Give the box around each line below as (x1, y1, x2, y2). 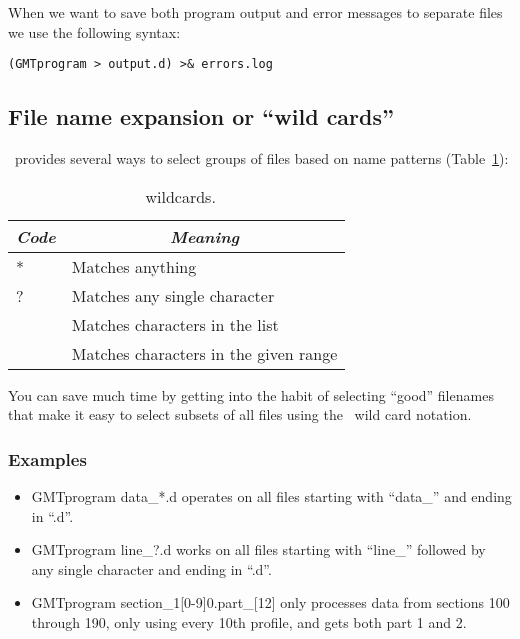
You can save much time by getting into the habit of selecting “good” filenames (8, 384, 494, 405)
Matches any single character (71, 283, 275, 307)
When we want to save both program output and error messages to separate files (8, 2, 503, 22)
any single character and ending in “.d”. (31, 558, 272, 579)
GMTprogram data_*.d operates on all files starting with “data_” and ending (31, 486, 512, 507)
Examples (8, 446, 87, 471)
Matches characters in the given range (71, 341, 338, 365)
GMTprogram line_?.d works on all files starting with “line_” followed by (31, 539, 486, 560)
